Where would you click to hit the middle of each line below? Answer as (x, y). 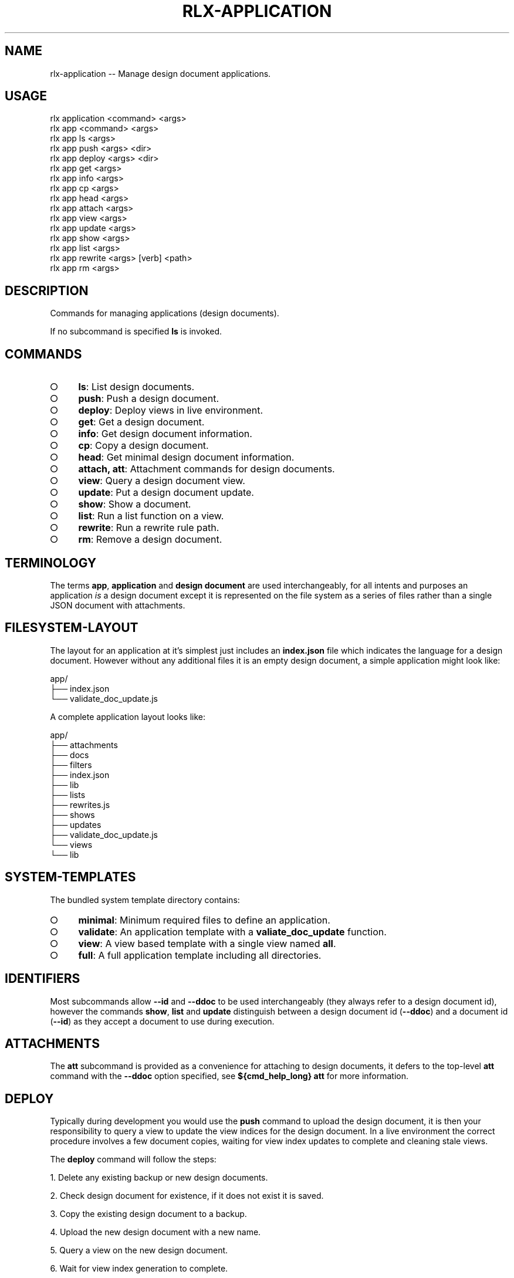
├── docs (70, 755)
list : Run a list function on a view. (151, 516)
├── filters (71, 765)
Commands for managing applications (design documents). (165, 313)
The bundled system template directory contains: (145, 900)
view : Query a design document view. (162, 481)
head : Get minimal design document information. (186, 457)
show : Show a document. (135, 504)
